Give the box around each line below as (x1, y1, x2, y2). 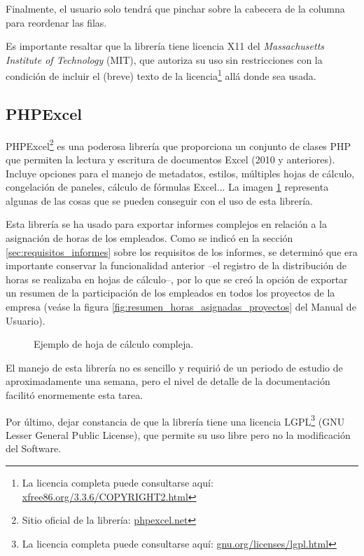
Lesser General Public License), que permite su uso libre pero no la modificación (6, 427, 351, 442)
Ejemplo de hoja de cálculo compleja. (34, 337, 194, 351)
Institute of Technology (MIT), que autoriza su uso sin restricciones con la (6, 52, 323, 67)
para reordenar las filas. (6, 15, 107, 29)
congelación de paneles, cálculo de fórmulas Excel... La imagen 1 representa (6, 179, 329, 194)
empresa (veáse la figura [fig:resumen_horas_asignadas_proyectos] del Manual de (6, 299, 356, 314)
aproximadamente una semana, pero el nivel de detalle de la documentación (6, 374, 330, 388)
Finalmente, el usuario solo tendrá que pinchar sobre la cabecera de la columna (6, 1, 345, 15)
